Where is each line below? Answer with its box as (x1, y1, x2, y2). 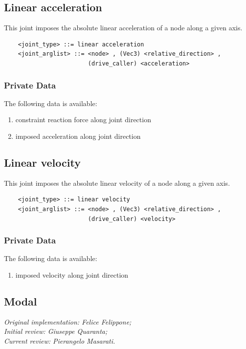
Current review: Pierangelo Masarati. (4, 335, 115, 346)
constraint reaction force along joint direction (15, 114, 151, 125)
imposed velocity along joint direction (15, 269, 129, 280)
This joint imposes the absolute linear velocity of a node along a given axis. (4, 177, 230, 188)
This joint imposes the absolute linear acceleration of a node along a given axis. (4, 22, 243, 33)
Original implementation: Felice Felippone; (4, 316, 132, 327)
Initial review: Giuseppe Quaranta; (4, 326, 108, 336)
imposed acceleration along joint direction (15, 131, 141, 141)
